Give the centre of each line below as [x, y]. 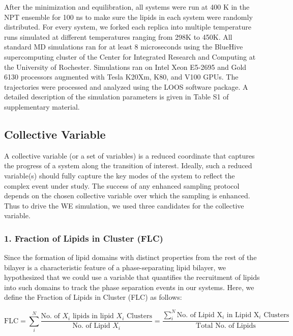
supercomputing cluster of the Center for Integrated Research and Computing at [130, 56]
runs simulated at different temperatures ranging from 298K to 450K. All [118, 36]
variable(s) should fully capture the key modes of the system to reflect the [120, 175]
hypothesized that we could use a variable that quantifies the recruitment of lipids [132, 277]
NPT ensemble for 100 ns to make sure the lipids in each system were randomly [128, 17]
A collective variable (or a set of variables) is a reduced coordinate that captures [129, 155]
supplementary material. [42, 106]
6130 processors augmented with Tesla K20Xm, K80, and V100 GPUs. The [121, 77]
